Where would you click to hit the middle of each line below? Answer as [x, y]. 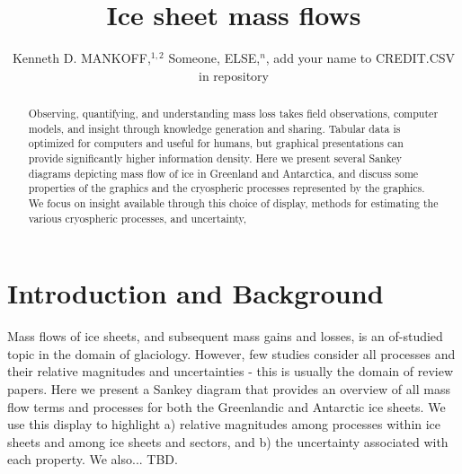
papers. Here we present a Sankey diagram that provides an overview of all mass [229, 389]
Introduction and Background [195, 293]
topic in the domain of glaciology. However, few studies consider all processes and [231, 353]
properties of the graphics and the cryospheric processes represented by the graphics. [227, 188]
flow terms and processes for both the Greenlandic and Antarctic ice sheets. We [227, 406]
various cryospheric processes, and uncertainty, [138, 218]
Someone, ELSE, [214, 58]
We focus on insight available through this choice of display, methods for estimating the [233, 203]
